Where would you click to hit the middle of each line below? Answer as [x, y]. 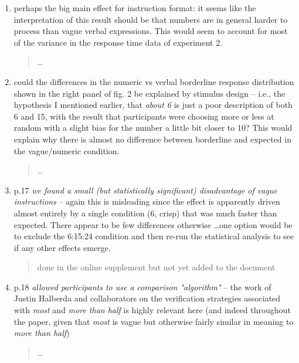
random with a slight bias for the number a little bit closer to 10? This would [153, 128]
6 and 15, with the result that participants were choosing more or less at [144, 116]
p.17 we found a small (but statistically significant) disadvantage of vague [145, 190]
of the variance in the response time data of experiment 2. [118, 42]
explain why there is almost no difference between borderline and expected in [152, 139]
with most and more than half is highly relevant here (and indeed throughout [152, 310]
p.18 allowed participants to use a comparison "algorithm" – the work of [142, 286]
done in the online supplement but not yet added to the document [156, 267]
